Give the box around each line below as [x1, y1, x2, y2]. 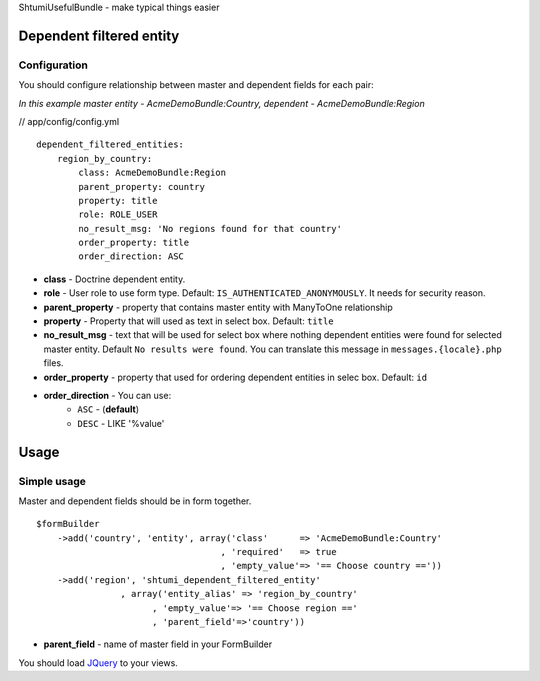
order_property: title [78, 237, 190, 249]
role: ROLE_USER [78, 209, 158, 220]
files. [43, 357, 64, 369]
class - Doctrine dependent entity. [43, 273, 186, 285]
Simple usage [18, 474, 87, 488]
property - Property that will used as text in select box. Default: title [43, 315, 334, 327]
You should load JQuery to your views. [18, 656, 179, 669]
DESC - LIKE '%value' [77, 417, 165, 429]
